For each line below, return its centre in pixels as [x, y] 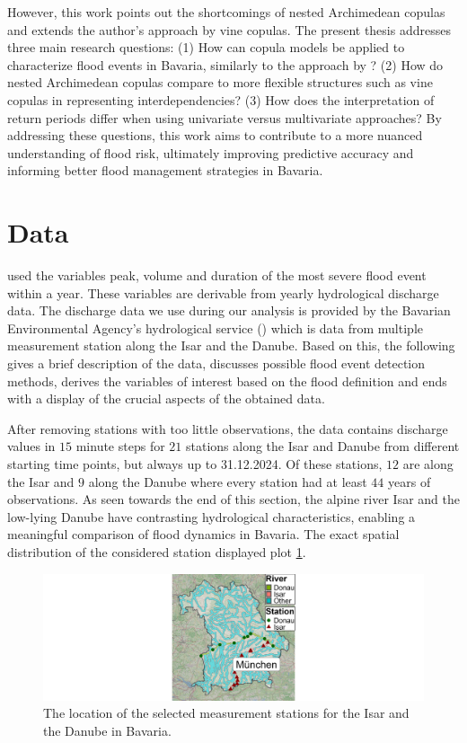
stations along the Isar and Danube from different [322, 446]
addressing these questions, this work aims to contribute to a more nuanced [215, 135]
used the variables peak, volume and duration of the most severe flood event [217, 275]
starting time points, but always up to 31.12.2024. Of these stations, [195, 464]
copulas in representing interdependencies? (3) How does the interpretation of [221, 99]
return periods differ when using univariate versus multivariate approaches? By [225, 117]
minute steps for [120, 446]
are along [428, 464]
